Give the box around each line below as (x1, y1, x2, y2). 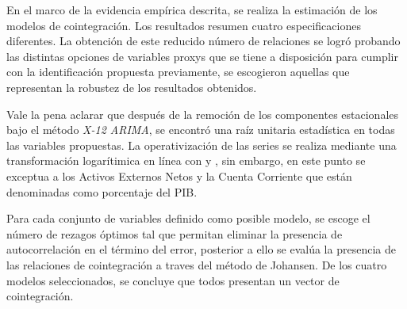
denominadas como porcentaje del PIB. (6, 183, 198, 200)
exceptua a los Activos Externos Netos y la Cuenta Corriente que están (6, 167, 352, 184)
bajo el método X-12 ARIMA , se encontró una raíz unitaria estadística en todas (6, 121, 395, 138)
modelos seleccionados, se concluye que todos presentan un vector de (6, 272, 340, 288)
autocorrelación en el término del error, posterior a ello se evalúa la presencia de (6, 241, 396, 257)
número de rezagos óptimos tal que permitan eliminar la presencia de (6, 225, 343, 242)
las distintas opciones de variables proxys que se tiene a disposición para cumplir (6, 48, 398, 64)
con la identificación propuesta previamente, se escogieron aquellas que (6, 63, 350, 80)
